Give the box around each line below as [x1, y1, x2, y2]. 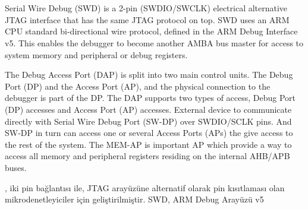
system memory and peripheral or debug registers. [5, 48, 188, 61]
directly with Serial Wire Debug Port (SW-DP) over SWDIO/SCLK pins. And [5, 115, 292, 127]
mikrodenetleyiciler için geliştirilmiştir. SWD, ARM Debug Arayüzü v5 [5, 193, 264, 205]
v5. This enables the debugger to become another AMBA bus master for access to [5, 36, 304, 49]
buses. [5, 161, 27, 173]
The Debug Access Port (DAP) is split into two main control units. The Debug [5, 68, 293, 81]
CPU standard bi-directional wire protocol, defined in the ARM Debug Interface [5, 25, 298, 37]
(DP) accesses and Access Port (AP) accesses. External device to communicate [5, 103, 292, 115]
